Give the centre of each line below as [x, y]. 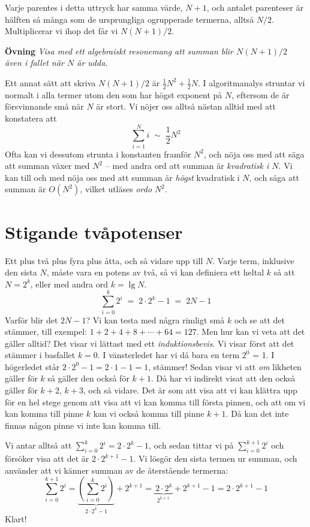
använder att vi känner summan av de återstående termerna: [117, 470]
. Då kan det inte [257, 414]
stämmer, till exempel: [46, 331]
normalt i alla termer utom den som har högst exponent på [114, 94]
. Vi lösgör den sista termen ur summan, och [215, 458]
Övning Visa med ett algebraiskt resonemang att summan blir [119, 51]
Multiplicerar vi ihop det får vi [61, 31]
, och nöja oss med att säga [254, 154]
